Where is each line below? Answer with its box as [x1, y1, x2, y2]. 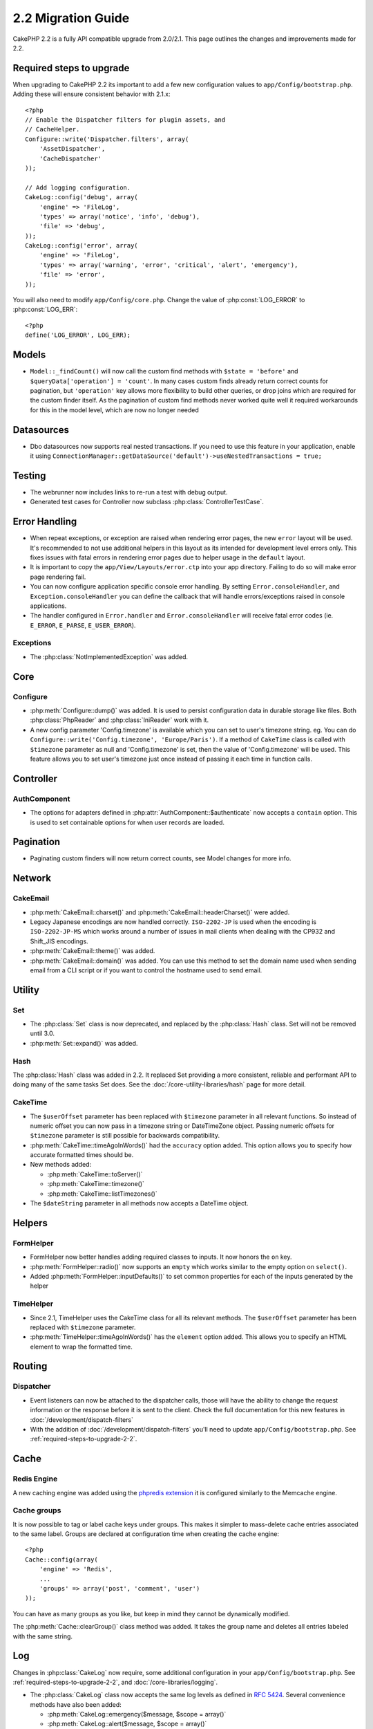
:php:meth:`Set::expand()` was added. [30, 1039, 138, 1047]
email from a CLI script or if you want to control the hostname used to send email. [30, 965, 262, 974]
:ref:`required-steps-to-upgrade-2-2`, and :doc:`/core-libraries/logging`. [12, 1678, 218, 1686]
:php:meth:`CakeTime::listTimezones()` [47, 1190, 158, 1198]
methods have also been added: [30, 1700, 122, 1708]
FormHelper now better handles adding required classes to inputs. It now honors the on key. [30, 1252, 293, 1261]
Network [12, 872, 52, 885]
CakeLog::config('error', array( [25, 242, 138, 250]
